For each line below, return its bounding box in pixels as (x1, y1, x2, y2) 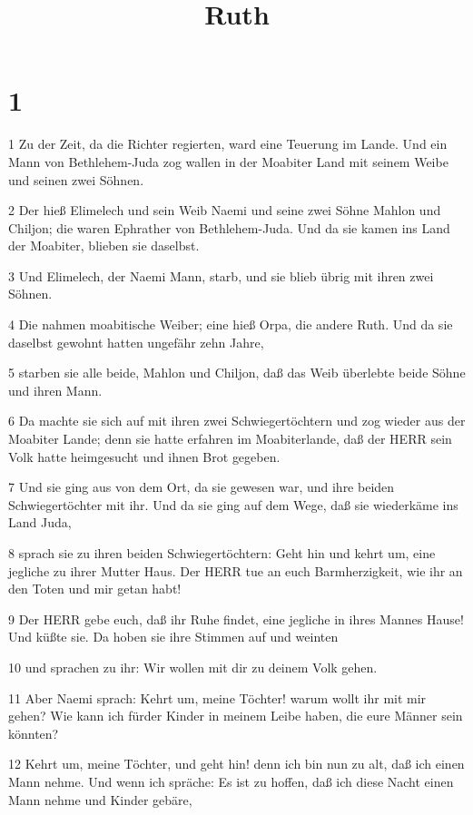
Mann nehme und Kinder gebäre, (8, 790, 192, 809)
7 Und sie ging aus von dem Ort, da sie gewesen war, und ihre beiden (8, 477, 395, 496)
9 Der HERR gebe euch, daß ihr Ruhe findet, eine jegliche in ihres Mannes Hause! (8, 609, 464, 628)
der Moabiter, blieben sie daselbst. (8, 236, 200, 255)
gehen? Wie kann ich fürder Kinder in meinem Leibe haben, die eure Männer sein (8, 706, 463, 725)
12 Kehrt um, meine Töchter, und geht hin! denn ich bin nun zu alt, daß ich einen (8, 754, 465, 773)
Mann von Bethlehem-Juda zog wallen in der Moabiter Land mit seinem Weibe (8, 152, 448, 171)
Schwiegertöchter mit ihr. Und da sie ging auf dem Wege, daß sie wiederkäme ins (8, 495, 458, 514)
